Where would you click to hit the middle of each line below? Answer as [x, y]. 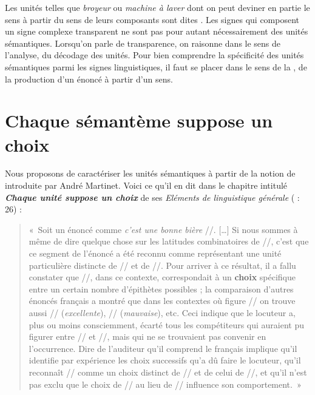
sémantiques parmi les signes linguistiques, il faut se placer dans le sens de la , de [156, 66]
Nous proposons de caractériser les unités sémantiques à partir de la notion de [150, 173]
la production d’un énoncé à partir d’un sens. [89, 79]
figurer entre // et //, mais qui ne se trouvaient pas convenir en [147, 336]
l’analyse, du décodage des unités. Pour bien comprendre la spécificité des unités [154, 55]
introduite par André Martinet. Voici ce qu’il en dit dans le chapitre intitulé [146, 185]
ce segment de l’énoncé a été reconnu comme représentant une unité [155, 253]
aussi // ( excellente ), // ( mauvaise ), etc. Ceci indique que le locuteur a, [162, 312]
